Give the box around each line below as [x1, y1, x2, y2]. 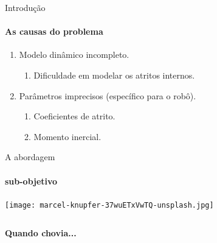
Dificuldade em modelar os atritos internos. [33, 68, 195, 81]
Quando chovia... [5, 227, 77, 239]
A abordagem [5, 150, 55, 163]
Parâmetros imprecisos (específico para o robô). [19, 89, 196, 102]
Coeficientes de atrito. [33, 110, 115, 122]
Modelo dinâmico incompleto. [19, 48, 129, 61]
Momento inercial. [33, 130, 102, 143]
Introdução [5, 1, 46, 13]
